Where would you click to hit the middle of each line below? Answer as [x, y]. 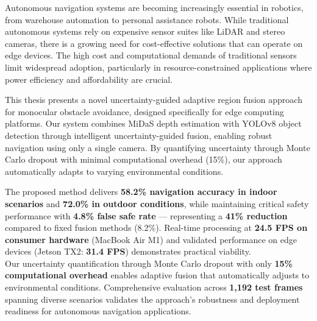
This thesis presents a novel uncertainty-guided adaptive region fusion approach [154, 100]
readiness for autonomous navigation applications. [98, 311]
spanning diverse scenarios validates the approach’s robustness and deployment [152, 299]
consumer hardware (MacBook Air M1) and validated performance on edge [151, 239]
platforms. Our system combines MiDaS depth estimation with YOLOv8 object [153, 123]
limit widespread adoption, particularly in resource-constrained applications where [158, 67]
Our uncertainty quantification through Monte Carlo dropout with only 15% [149, 263]
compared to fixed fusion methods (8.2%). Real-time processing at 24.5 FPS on [156, 228]
